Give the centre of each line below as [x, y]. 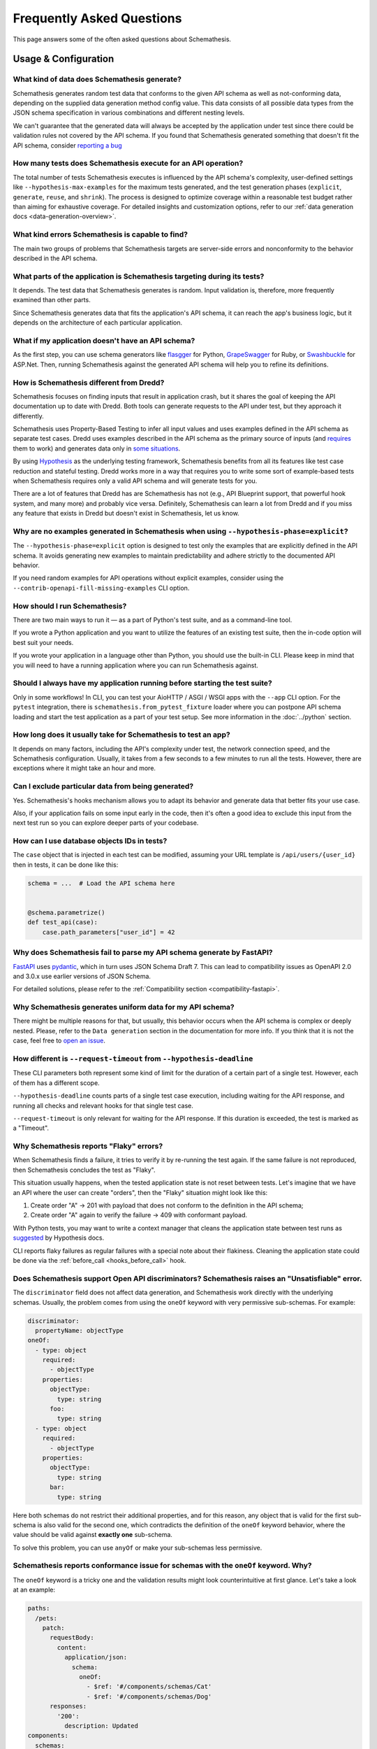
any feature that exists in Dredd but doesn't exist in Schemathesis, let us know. [126, 514]
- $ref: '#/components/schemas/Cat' [149, 1687]
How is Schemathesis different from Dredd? [89, 383]
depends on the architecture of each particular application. [98, 323]
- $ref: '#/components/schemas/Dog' [149, 1696]
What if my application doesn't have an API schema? [104, 341]
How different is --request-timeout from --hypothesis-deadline [133, 1058]
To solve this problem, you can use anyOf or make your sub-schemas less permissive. [138, 1548]
